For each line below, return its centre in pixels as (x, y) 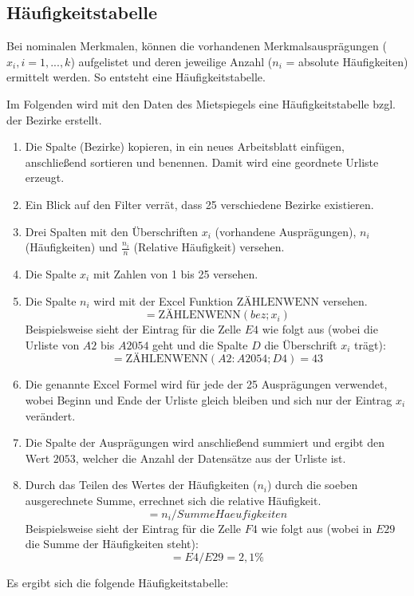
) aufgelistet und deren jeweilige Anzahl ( (172, 61)
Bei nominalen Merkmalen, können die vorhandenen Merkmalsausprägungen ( (197, 46)
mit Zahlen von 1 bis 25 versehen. (175, 273)
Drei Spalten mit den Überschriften (112, 231)
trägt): (370, 344)
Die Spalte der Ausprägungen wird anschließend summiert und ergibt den (205, 442)
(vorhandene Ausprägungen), (286, 231)
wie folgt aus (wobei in (317, 528)
